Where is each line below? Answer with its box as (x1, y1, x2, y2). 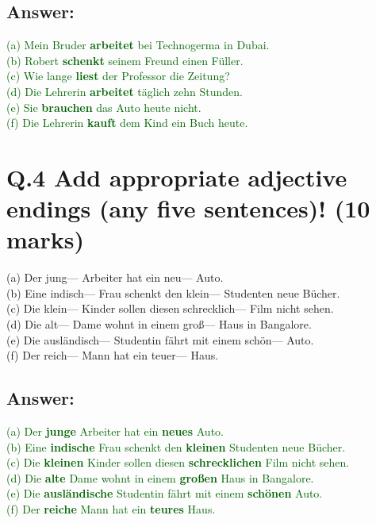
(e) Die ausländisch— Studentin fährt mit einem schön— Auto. (6, 331, 314, 348)
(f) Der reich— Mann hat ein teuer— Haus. (6, 347, 219, 363)
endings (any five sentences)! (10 (6, 192, 370, 225)
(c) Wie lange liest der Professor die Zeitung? (6, 67, 230, 84)
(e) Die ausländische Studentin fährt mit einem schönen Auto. (6, 485, 323, 502)
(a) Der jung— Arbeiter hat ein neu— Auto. (6, 269, 224, 286)
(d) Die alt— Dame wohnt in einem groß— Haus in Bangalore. (6, 316, 312, 333)
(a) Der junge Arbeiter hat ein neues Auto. (6, 423, 224, 440)
